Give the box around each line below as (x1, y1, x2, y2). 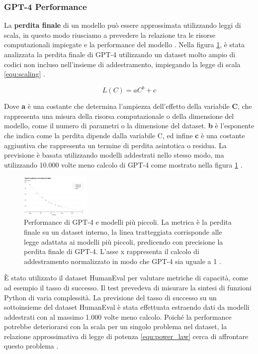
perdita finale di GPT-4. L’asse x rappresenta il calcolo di (24, 246, 199, 257)
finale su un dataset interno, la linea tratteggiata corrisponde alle (24, 226, 222, 237)
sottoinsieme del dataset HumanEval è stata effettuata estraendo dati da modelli (4, 302, 250, 312)
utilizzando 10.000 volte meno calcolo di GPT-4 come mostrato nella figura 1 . (4, 159, 243, 170)
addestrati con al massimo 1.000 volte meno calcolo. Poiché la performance (4, 311, 232, 322)
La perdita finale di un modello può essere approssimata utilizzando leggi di (4, 20, 241, 30)
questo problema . (4, 341, 59, 351)
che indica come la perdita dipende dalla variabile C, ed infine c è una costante (4, 130, 245, 141)
